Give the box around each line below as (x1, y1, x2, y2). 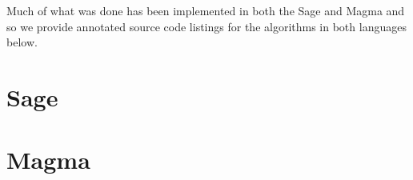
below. (6, 34, 38, 50)
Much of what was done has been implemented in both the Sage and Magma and (6, 2, 405, 18)
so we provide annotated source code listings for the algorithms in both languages (6, 18, 407, 34)
